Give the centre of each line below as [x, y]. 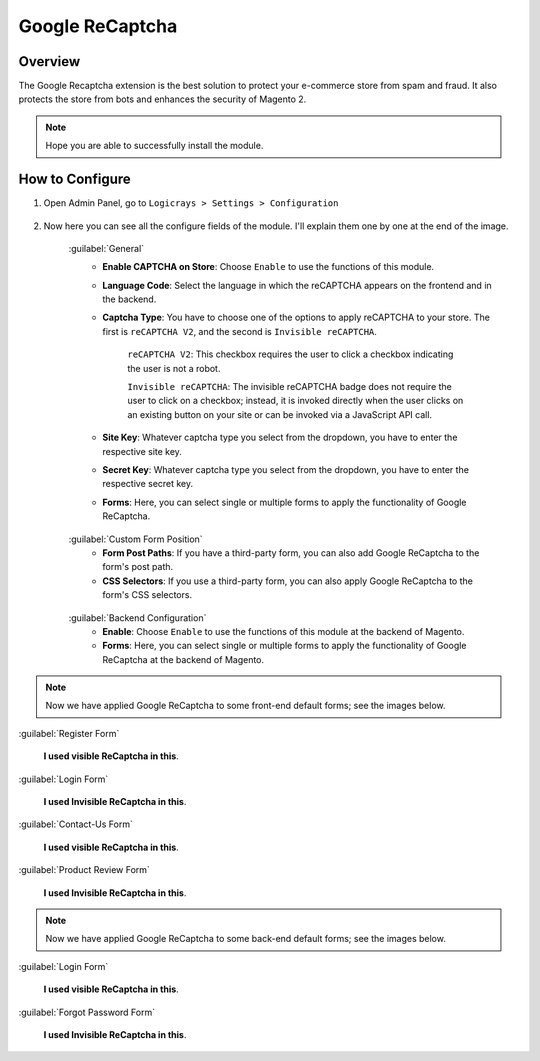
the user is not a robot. [174, 368]
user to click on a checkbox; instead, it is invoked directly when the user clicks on [295, 401]
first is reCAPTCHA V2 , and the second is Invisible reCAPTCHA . [239, 331]
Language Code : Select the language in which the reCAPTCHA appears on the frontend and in [297, 285]
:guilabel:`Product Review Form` [84, 870]
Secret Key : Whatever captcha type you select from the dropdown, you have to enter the [286, 469]
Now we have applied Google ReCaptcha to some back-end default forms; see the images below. [246, 939]
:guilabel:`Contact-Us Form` [76, 824]
